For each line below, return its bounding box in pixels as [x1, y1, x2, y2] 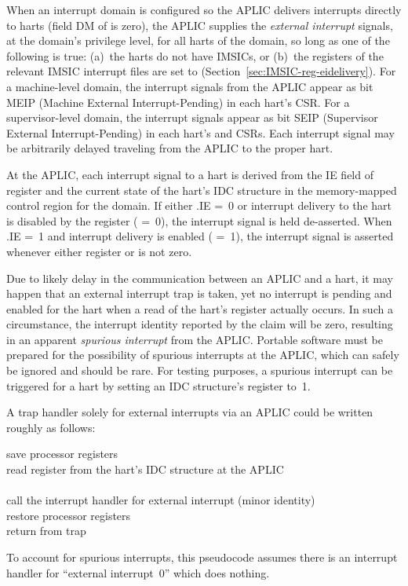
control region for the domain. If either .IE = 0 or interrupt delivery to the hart [6, 197, 392, 214]
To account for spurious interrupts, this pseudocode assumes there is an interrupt [6, 549, 398, 565]
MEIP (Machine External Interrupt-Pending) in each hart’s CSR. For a [6, 93, 350, 110]
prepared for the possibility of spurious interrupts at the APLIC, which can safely [6, 346, 399, 363]
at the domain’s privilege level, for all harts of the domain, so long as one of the [6, 32, 390, 49]
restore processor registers [6, 507, 131, 523]
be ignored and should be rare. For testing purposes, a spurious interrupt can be [6, 362, 393, 379]
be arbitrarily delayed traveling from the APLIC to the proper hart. [6, 140, 333, 156]
